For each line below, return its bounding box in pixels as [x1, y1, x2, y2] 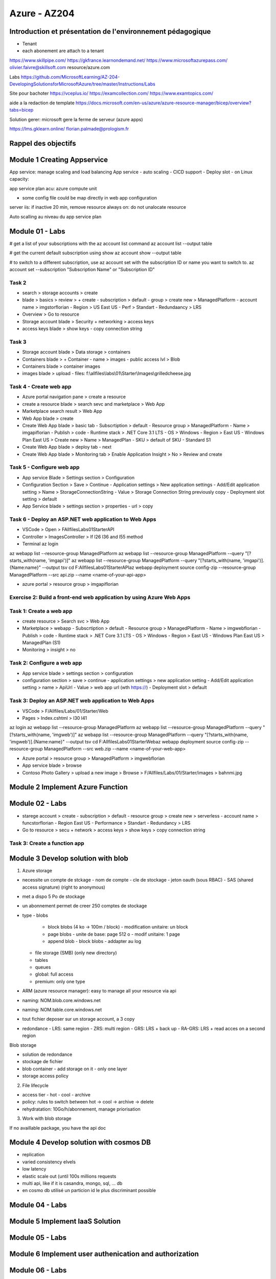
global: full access [35, 971, 74, 977]
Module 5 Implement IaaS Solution [9, 1217, 121, 1226]
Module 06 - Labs [9, 1266, 67, 1275]
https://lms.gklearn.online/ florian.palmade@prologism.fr [9, 125, 129, 131]
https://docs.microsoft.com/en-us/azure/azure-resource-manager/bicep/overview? [76, 100, 251, 106]
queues [35, 964, 51, 971]
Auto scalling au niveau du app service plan [9, 213, 102, 219]
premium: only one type [35, 978, 85, 984]
